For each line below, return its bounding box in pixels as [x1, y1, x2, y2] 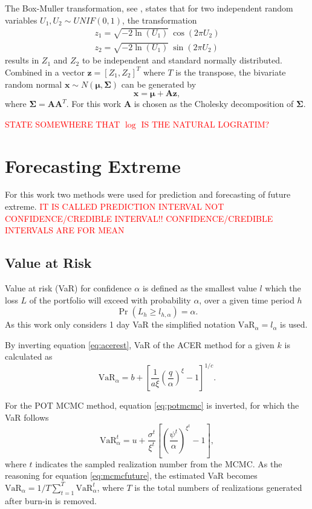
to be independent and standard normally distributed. [82, 54, 282, 66]
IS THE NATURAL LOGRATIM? [141, 117, 270, 130]
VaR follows [5, 411, 49, 424]
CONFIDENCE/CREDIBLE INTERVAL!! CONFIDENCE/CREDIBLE [5, 212, 273, 224]
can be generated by [121, 77, 197, 90]
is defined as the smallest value [142, 282, 257, 294]
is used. [280, 318, 308, 331]
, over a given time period [199, 293, 294, 306]
